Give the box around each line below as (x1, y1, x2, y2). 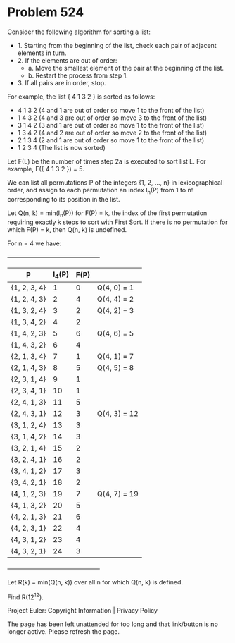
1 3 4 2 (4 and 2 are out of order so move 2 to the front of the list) (17, 128, 208, 137)
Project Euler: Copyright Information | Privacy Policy (7, 606, 158, 615)
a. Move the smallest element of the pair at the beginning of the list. (27, 63, 224, 72)
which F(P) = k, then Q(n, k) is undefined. (7, 225, 127, 233)
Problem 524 (7, 4, 84, 20)
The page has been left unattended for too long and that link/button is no (7, 620, 218, 628)
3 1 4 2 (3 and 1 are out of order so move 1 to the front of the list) (17, 121, 205, 129)
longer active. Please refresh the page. (7, 627, 120, 636)
